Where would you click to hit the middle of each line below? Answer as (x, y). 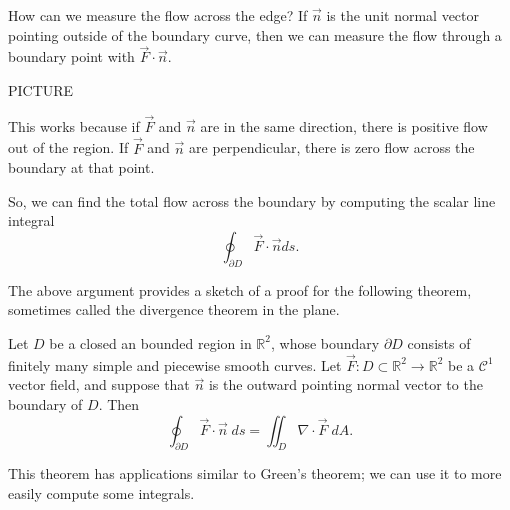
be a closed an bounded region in (150, 342)
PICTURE (41, 90)
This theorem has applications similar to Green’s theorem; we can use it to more (255, 473)
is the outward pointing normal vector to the (345, 384)
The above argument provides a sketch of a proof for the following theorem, (240, 289)
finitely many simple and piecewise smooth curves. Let (175, 364)
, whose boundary (325, 342)
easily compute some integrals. (101, 492)
